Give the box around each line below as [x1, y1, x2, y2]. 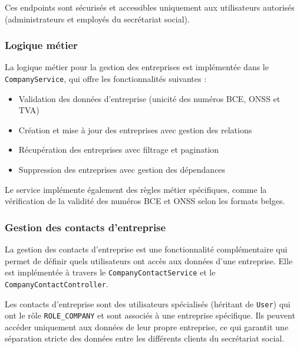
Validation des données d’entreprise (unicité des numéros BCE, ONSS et [18, 92, 281, 104]
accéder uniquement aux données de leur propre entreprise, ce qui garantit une [5, 320, 289, 333]
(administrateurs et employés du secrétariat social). [5, 12, 190, 25]
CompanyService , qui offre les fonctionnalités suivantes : [5, 73, 207, 84]
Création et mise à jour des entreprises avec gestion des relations [18, 123, 252, 136]
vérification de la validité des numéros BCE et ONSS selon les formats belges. [5, 195, 285, 207]
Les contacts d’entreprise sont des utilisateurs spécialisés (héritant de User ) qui [5, 297, 291, 310]
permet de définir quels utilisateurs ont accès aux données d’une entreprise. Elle [5, 254, 293, 267]
